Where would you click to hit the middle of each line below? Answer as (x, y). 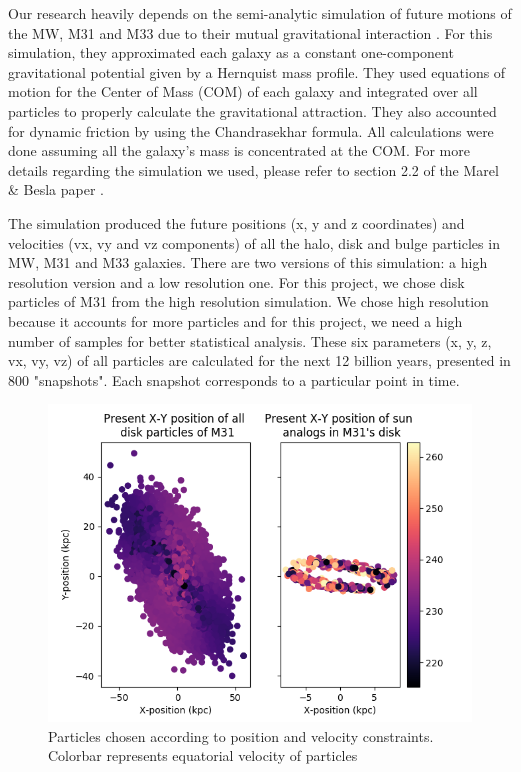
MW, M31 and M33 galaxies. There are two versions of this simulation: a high (248, 262)
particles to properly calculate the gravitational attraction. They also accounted (252, 110)
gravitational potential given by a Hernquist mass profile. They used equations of (257, 71)
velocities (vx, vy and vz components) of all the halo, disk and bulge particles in (254, 242)
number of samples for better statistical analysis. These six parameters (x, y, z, (250, 340)
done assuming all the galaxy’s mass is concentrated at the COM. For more (239, 150)
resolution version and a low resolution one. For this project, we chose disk (236, 281)
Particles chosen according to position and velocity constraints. (241, 735)
